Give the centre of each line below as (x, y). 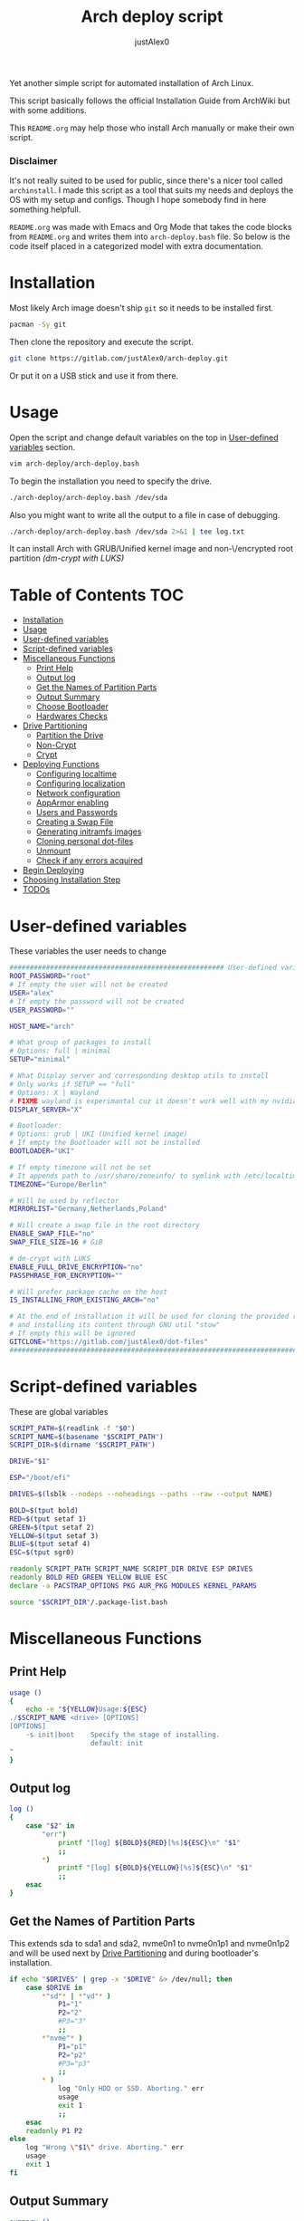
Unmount (53, 851)
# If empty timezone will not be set (81, 1167)
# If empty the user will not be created (89, 985)
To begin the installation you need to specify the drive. (111, 481)
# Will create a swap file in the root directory (105, 1226)
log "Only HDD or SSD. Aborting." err (131, 2089)
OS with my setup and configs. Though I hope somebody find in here (138, 200)
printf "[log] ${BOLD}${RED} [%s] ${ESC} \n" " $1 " (149, 1842)
